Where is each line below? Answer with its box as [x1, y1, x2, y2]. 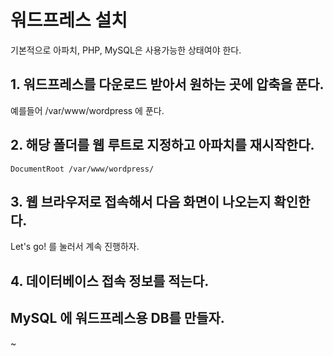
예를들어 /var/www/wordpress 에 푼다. [10, 104, 165, 116]
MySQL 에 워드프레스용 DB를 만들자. [10, 310, 225, 327]
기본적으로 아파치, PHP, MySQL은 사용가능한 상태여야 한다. [10, 44, 242, 56]
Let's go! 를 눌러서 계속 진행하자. [10, 241, 140, 253]
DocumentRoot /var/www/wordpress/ [10, 164, 155, 174]
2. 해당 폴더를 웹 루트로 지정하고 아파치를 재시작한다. [10, 137, 315, 154]
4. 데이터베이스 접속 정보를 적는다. [10, 272, 210, 290]
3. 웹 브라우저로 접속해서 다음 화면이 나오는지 [10, 193, 272, 210]
